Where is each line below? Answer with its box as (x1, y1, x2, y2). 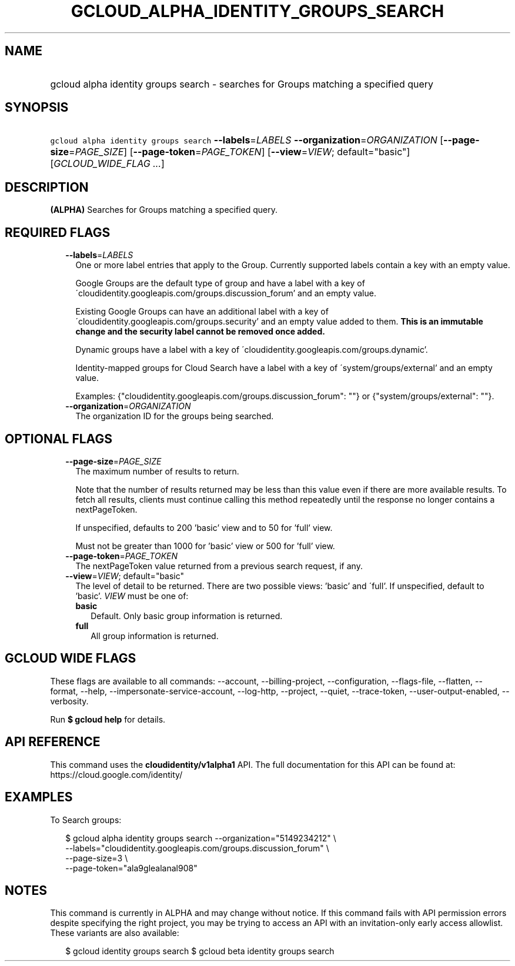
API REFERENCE (5, 734, 101, 750)
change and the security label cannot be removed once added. (75, 326, 325, 337)
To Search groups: (50, 814, 122, 825)
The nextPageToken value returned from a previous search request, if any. (75, 560, 363, 571)
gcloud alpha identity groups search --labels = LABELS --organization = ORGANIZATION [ (50, 134, 444, 146)
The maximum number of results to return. (75, 466, 239, 476)
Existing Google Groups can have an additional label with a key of (75, 306, 329, 317)
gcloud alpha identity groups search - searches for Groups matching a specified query (50, 78, 434, 90)
